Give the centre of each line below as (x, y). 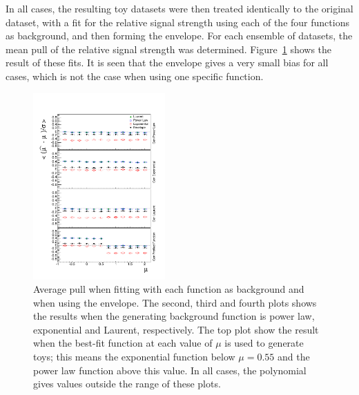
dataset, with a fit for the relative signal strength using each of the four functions (177, 22)
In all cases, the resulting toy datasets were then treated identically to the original (179, 8)
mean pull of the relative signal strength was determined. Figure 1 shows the (169, 49)
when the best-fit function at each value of (123, 343)
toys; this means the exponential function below (134, 357)
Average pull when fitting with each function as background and (169, 289)
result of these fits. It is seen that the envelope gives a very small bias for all (167, 62)
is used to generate (264, 343)
